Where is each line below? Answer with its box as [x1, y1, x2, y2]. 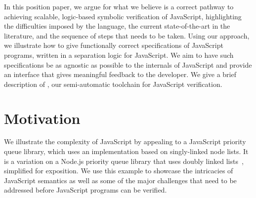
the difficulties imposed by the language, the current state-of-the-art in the [4, 21, 230, 31]
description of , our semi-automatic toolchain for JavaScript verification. [4, 79, 222, 89]
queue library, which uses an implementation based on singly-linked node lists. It [4, 146, 249, 157]
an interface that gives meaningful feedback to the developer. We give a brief [4, 69, 236, 79]
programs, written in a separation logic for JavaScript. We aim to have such [4, 49, 234, 60]
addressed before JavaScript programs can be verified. [4, 185, 167, 195]
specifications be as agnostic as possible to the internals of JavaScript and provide [4, 59, 252, 70]
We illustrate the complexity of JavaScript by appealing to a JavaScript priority [4, 136, 246, 147]
